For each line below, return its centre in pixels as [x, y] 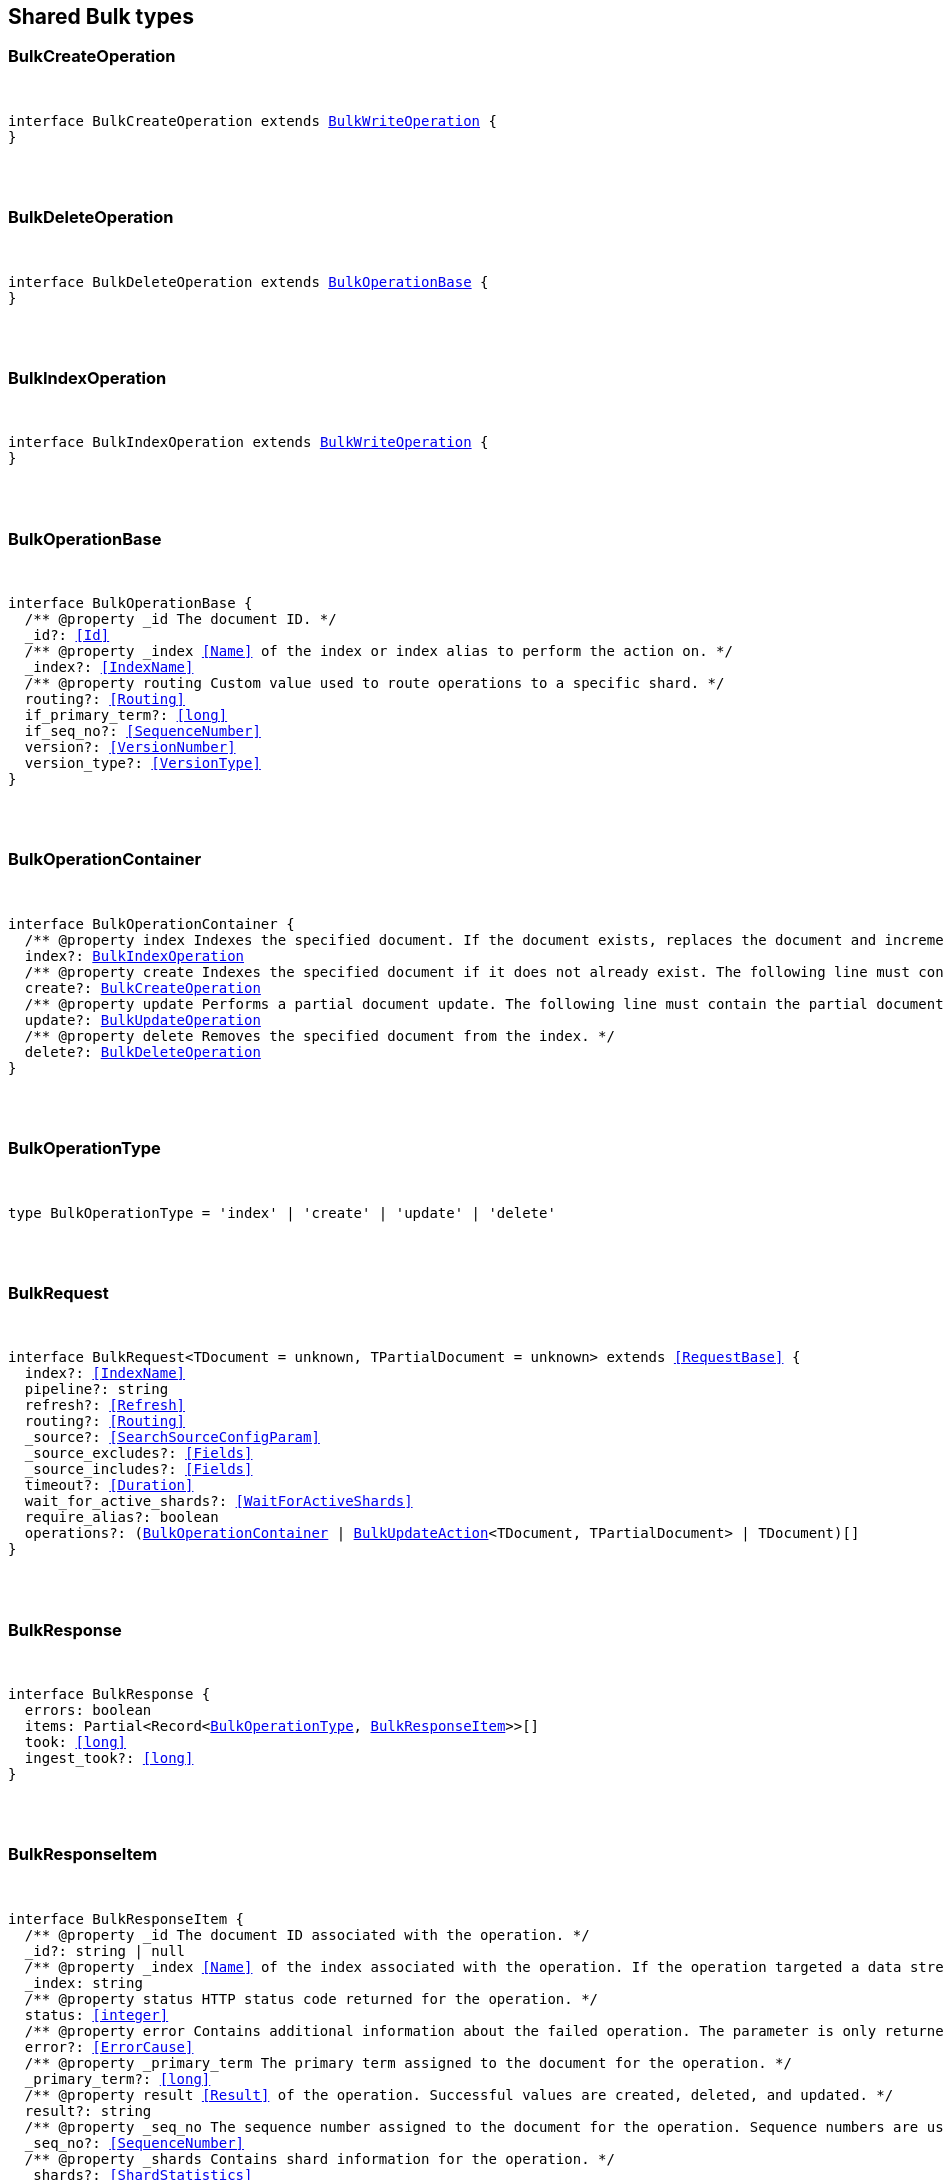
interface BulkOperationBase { [130, 603]
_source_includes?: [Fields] [138, 1469]
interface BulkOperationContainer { [151, 923]
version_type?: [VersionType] [142, 763]
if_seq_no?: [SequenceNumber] [142, 731]
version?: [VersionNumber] [130, 747]
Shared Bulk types [101, 16]
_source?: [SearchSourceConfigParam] [172, 1437]
